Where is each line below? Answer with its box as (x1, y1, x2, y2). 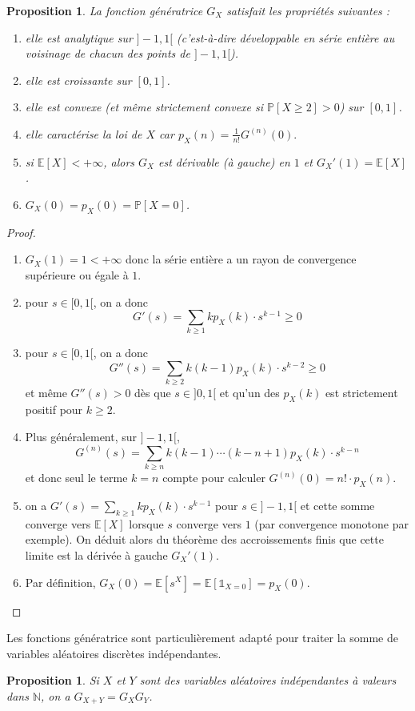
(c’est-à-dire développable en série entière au (177, 29, 395, 46)
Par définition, (25, 573, 96, 590)
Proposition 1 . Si (6, 672, 99, 689)
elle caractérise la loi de (25, 125, 142, 142)
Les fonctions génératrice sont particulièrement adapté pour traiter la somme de (6, 629, 398, 646)
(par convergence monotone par (254, 515, 409, 532)
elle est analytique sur (25, 29, 133, 46)
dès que (134, 384, 171, 401)
